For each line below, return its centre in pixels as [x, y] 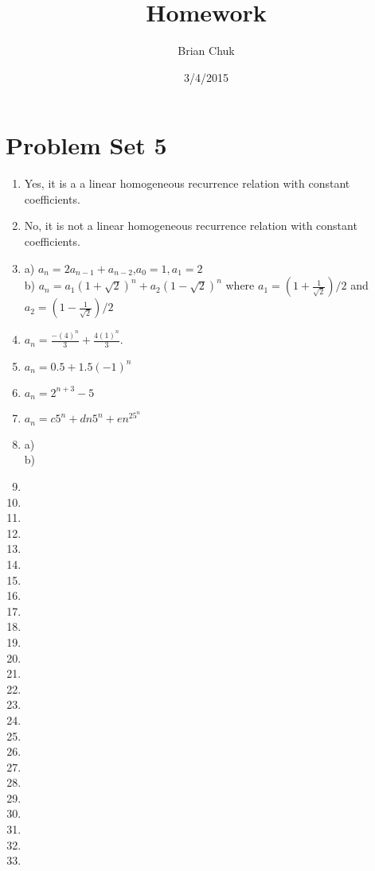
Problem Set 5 [86, 145]
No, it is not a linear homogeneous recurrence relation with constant [191, 226]
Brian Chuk [206, 51]
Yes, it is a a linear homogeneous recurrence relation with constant [187, 183]
